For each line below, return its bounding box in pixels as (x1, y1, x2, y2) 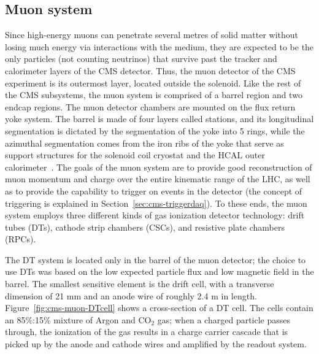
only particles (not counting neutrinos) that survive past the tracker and (5, 52, 277, 65)
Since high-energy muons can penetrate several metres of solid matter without (5, 28, 299, 41)
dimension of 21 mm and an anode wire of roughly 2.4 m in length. (5, 289, 257, 302)
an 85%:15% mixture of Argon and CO (5, 313, 152, 326)
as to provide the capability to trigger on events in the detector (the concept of (5, 184, 302, 197)
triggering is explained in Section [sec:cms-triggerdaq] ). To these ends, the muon (5, 196, 307, 209)
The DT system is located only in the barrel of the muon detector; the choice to (5, 253, 306, 266)
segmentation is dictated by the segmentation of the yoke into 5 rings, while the (5, 124, 305, 137)
